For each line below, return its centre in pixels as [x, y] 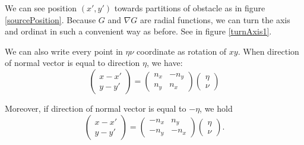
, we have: [164, 63]
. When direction [268, 51]
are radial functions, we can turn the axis [215, 19]
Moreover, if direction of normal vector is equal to [96, 108]
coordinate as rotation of [182, 51]
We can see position [41, 8]
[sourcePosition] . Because [50, 19]
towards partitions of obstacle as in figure [190, 8]
